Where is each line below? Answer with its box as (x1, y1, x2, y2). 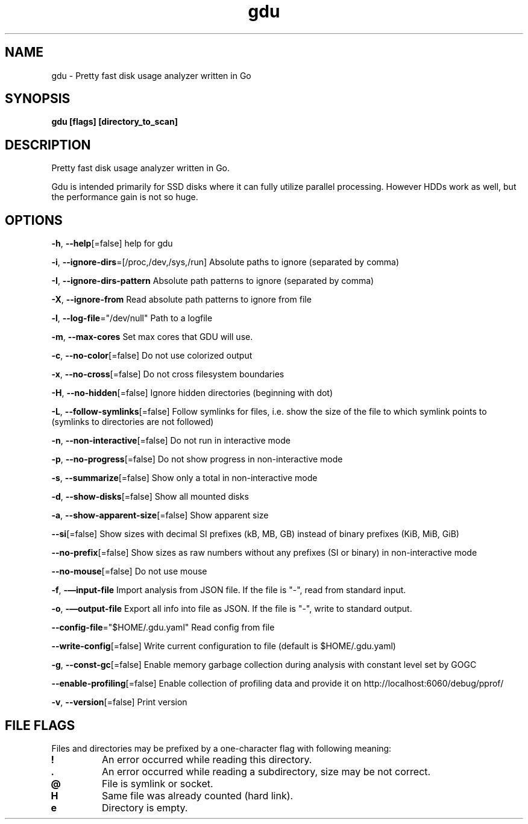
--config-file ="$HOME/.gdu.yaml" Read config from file (51, 622, 275, 633)
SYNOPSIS (5, 91, 71, 107)
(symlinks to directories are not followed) (51, 417, 214, 427)
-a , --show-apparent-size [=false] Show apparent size (51, 510, 269, 521)
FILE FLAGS (5, 717, 75, 733)
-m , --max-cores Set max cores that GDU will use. (51, 332, 253, 342)
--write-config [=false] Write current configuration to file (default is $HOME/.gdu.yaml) (51, 641, 396, 652)
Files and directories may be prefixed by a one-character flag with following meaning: (51, 743, 392, 753)
